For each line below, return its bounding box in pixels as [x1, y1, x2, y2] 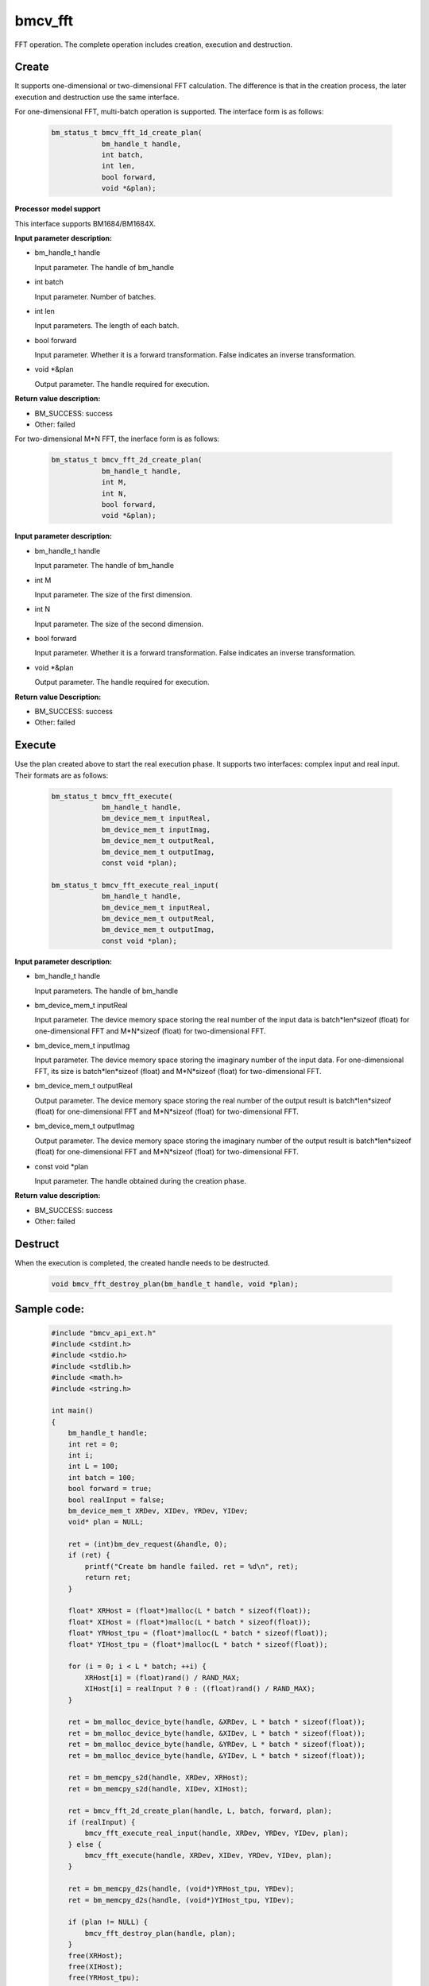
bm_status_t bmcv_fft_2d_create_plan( [51, 455, 203, 465]
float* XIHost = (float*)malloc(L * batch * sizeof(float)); [68, 1617, 311, 1626]
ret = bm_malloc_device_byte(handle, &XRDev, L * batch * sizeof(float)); [68, 1717, 365, 1727]
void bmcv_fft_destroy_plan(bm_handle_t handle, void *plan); [51, 1280, 299, 1289]
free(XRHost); [68, 1951, 123, 1960]
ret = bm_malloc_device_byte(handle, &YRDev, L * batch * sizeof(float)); [68, 1740, 365, 1749]
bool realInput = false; [68, 1495, 165, 1505]
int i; [68, 1451, 94, 1459]
